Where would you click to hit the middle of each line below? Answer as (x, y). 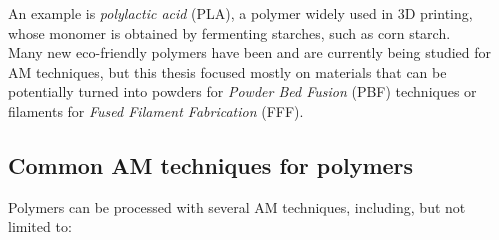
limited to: (40, 226)
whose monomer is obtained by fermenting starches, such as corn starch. (229, 32)
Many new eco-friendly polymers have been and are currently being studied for (250, 52)
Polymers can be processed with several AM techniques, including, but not (237, 206)
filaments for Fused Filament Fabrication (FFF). (156, 110)
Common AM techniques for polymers (211, 164)
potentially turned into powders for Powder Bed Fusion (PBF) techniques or (242, 91)
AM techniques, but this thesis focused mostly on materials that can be (227, 71)
